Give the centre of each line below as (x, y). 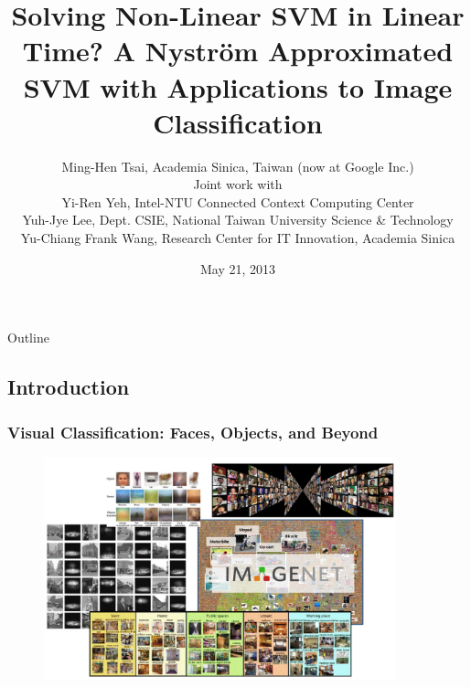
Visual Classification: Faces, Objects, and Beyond (193, 432)
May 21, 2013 (238, 268)
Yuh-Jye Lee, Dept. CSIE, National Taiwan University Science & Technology (238, 220)
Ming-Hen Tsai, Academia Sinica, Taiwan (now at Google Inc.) (238, 166)
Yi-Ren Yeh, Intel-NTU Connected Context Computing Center (238, 201)
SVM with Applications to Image (238, 86)
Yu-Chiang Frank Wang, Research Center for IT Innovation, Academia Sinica (238, 238)
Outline (28, 338)
